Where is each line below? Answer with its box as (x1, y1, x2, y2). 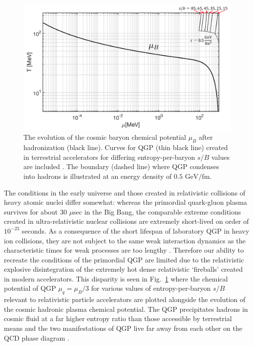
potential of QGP (4, 283, 56, 293)
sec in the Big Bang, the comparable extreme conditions (73, 206, 241, 216)
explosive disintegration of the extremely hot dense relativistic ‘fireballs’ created (4, 264, 243, 274)
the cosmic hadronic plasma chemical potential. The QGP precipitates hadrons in (4, 303, 248, 314)
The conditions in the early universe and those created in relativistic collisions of (4, 187, 246, 197)
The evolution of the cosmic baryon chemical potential (23, 132, 186, 142)
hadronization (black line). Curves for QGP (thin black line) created (23, 142, 228, 152)
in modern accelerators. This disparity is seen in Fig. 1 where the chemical (4, 273, 228, 283)
